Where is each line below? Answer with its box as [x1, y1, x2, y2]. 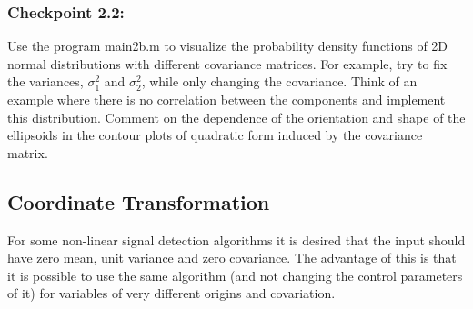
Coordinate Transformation [7, 187, 270, 215]
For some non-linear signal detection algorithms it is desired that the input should [7, 230, 466, 249]
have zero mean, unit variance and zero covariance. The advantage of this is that [7, 248, 457, 267]
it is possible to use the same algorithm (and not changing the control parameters [7, 265, 463, 284]
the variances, [7, 72, 84, 91]
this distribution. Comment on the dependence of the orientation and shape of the [7, 107, 466, 126]
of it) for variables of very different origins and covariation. [7, 284, 336, 303]
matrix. [7, 143, 48, 162]
